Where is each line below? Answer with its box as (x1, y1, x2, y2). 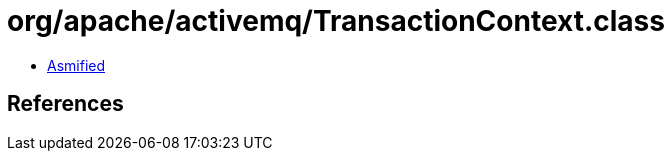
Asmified (47, 56, 106, 74)
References (7, 91, 124, 117)
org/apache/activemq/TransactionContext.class (7, 4, 665, 38)
